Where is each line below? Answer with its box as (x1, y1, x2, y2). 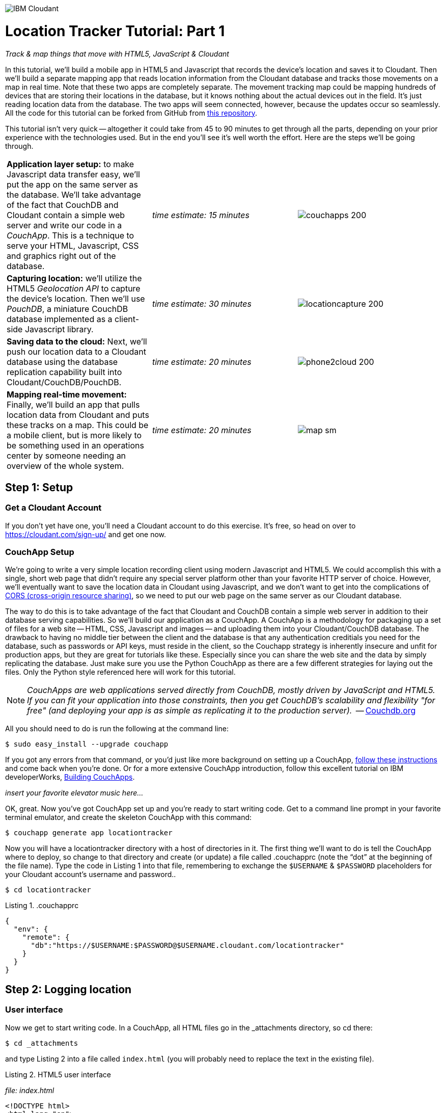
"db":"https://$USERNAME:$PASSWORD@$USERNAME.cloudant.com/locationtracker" (31, 941, 344, 950)
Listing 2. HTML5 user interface (5, 1070, 111, 1079)
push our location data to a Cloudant (7, 346, 146, 357)
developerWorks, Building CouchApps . (5, 773, 135, 782)
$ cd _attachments (5, 1039, 78, 1047)
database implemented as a (7, 313, 113, 324)
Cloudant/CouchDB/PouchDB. (7, 377, 122, 387)
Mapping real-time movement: (7, 389, 127, 400)
